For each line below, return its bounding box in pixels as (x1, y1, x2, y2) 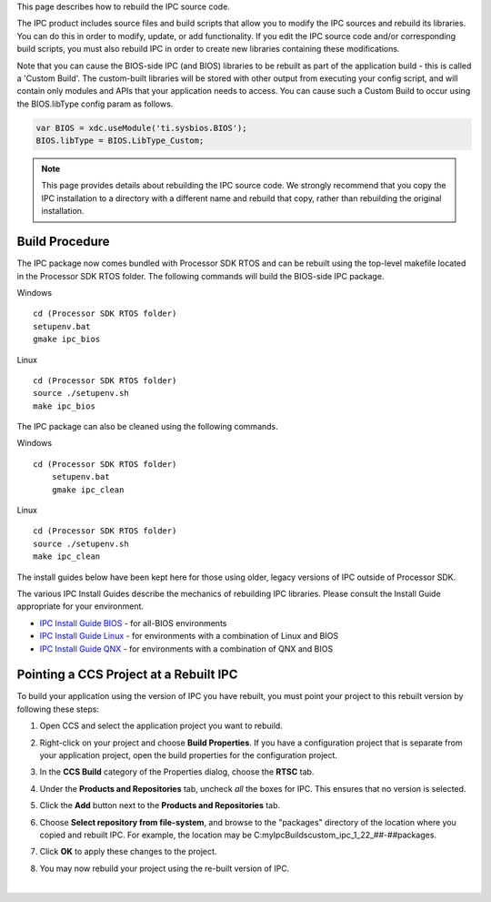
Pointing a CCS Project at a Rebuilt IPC (16, 667, 238, 683)
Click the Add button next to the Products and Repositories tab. (39, 800, 281, 811)
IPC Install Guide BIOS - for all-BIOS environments (39, 617, 227, 628)
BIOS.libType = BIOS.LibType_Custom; (35, 136, 205, 146)
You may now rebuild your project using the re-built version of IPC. (39, 863, 290, 874)
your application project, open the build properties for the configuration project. (39, 750, 338, 761)
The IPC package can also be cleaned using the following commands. (16, 421, 279, 432)
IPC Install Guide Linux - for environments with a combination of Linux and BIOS (39, 631, 339, 642)
